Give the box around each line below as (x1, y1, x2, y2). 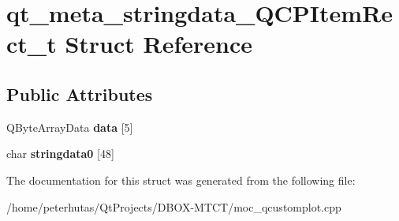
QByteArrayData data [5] (6, 118, 133, 135)
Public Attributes (6, 81, 153, 106)
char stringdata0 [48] (6, 145, 114, 162)
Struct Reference (65, 28, 253, 60)
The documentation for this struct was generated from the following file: (6, 171, 356, 188)
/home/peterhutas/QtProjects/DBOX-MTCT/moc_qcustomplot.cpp (6, 198, 341, 215)
